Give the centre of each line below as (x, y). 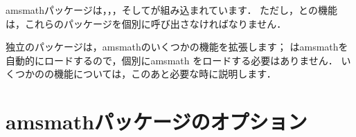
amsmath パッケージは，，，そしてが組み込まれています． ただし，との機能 (171, 10)
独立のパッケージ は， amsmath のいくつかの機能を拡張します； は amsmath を (177, 47)
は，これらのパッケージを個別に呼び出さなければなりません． (146, 23)
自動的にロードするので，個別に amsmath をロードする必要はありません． (172, 60)
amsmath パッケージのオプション (157, 121)
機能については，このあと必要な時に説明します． (165, 74)
